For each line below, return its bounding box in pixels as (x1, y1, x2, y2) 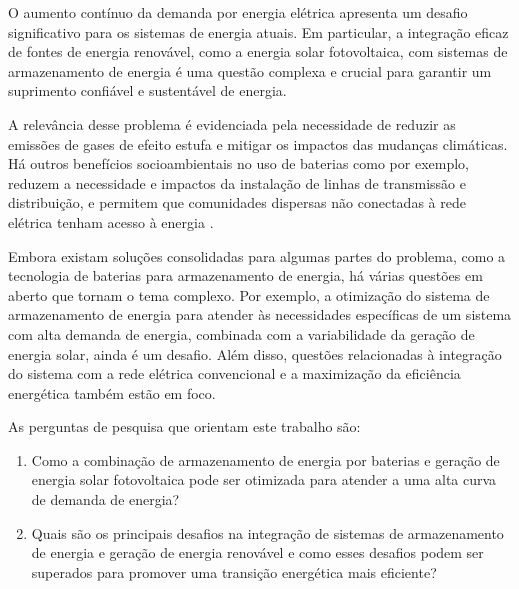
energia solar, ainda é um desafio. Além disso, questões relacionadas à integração (8, 343, 502, 364)
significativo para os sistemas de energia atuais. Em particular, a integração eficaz (8, 21, 509, 42)
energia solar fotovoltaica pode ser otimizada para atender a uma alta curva (31, 469, 497, 490)
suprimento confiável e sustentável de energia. (8, 80, 287, 101)
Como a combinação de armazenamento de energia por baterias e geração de (31, 449, 500, 470)
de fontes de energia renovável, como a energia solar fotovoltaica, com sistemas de (8, 41, 508, 62)
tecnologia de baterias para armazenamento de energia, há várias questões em (8, 265, 483, 286)
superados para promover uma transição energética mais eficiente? (31, 561, 437, 582)
